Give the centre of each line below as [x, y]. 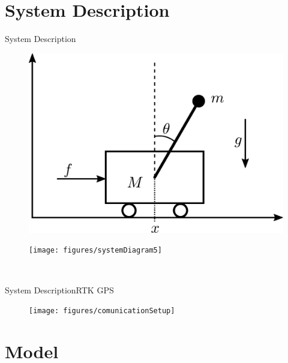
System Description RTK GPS [59, 289]
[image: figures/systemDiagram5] [95, 250]
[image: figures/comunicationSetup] [102, 311]
